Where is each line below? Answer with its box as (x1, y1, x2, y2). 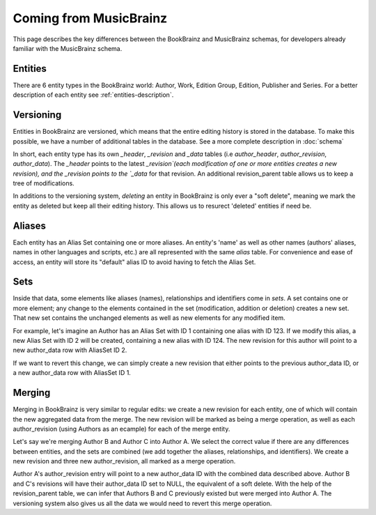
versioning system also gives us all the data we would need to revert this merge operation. (13, 499, 272, 507)
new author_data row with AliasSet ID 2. (13, 346, 127, 355)
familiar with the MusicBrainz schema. (13, 44, 123, 52)
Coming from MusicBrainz (13, 10, 168, 26)
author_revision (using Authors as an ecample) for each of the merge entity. (13, 424, 230, 433)
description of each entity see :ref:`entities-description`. (13, 91, 174, 99)
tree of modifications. (13, 179, 75, 187)
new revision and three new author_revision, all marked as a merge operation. (13, 457, 236, 466)
